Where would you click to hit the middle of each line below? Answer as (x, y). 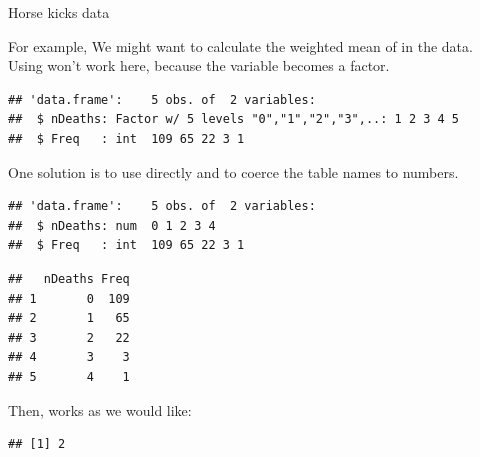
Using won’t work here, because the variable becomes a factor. (199, 65)
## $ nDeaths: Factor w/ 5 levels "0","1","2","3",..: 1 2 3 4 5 (234, 119)
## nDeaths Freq (69, 278)
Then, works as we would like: (100, 409)
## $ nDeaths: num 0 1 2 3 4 (112, 225)
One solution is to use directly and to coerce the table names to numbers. (233, 171)
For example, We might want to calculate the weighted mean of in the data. (240, 45)
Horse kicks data (59, 12)
